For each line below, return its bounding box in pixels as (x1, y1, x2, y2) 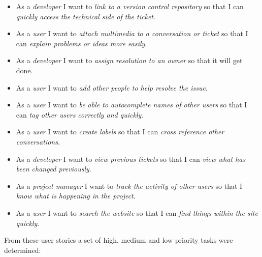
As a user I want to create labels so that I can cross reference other (16, 126, 224, 137)
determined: (4, 244, 41, 255)
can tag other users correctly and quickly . (16, 109, 144, 120)
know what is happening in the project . (16, 190, 136, 201)
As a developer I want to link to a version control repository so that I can (16, 1, 244, 11)
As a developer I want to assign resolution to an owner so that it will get (16, 55, 243, 66)
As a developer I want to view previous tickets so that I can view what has (16, 153, 246, 164)
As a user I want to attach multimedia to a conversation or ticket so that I (16, 28, 248, 39)
